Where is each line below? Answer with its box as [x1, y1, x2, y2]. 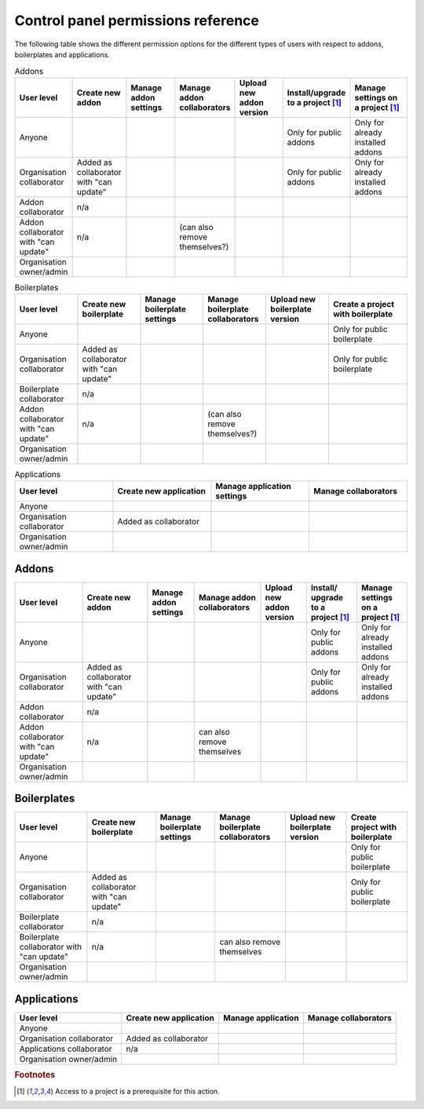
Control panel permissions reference [14, 12, 259, 29]
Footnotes [14, 1070, 56, 1081]
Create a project [332, 299, 395, 310]
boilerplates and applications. [14, 49, 110, 59]
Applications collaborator [19, 1044, 113, 1054]
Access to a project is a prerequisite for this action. [55, 1086, 220, 1096]
